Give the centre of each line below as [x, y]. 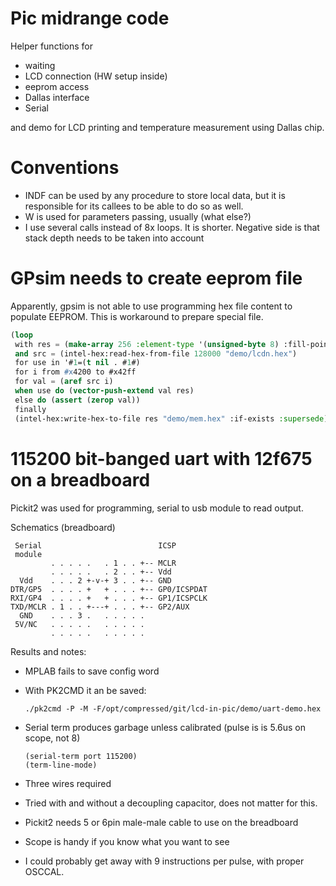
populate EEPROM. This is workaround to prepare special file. [137, 316]
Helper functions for [52, 46]
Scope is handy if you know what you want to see [127, 841]
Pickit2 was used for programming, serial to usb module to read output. [157, 508]
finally [30, 409]
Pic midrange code [90, 18]
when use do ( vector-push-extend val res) [104, 391]
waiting [40, 65]
